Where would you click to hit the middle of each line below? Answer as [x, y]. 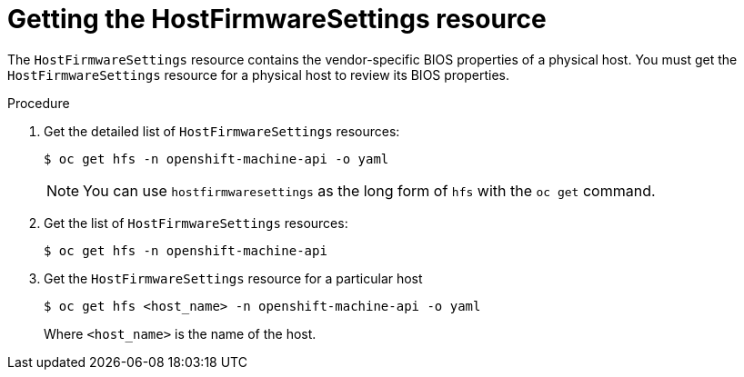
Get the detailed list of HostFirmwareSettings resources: [222, 131]
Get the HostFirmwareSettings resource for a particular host [233, 278]
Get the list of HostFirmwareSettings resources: [196, 223]
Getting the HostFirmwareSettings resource [277, 19]
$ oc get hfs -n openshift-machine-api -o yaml [216, 159]
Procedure [39, 103]
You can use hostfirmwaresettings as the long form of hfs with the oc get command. [369, 190]
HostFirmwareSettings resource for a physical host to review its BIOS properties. [259, 74]
